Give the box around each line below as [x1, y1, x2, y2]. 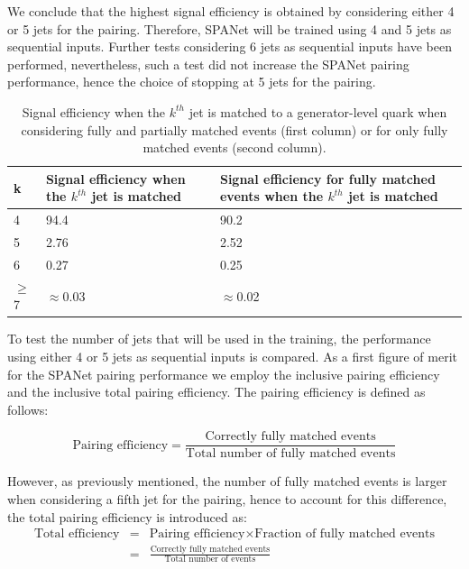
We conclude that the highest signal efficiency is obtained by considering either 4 [7, 2, 455, 20]
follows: [7, 399, 49, 418]
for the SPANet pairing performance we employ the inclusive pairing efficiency [7, 364, 440, 383]
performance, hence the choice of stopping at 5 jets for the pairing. [7, 72, 376, 91]
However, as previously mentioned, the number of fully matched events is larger [7, 472, 447, 491]
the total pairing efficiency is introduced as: [7, 507, 247, 526]
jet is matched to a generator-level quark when [189, 102, 447, 121]
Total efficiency [33, 528, 120, 541]
